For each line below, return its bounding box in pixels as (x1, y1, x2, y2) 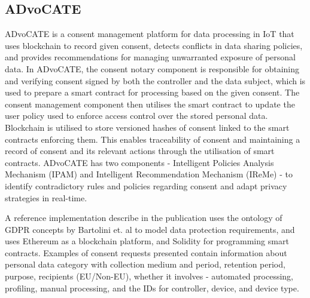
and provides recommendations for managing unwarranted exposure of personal (5, 51, 296, 63)
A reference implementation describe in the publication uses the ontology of (5, 211, 282, 224)
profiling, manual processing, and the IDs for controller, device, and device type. (5, 281, 299, 294)
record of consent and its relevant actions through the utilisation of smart (5, 145, 275, 157)
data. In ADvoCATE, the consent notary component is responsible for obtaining (5, 62, 300, 75)
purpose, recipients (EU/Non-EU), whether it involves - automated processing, (5, 270, 293, 282)
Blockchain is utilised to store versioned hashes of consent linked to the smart (5, 121, 290, 133)
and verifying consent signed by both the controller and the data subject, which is (5, 74, 306, 87)
